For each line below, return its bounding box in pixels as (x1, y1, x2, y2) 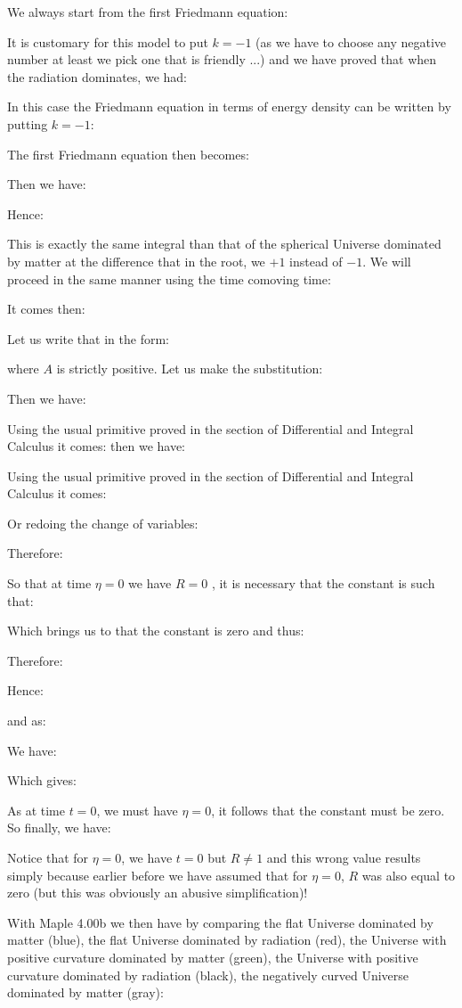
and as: (7, 711, 46, 730)
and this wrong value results (266, 848, 421, 866)
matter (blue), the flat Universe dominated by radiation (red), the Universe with (7, 930, 447, 949)
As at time (7, 800, 66, 819)
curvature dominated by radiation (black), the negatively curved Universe (7, 965, 409, 984)
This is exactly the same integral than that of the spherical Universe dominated (7, 234, 442, 253)
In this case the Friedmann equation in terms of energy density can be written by (7, 97, 451, 116)
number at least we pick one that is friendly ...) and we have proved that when (7, 50, 437, 69)
